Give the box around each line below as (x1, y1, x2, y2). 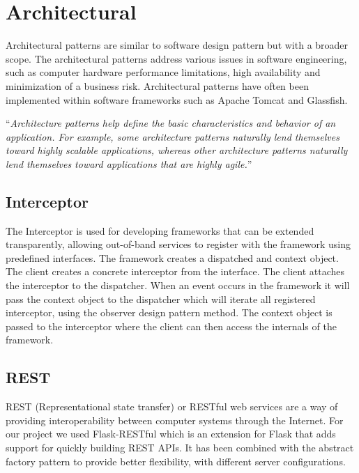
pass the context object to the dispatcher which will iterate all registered (6, 291, 316, 306)
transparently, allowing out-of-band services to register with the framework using (6, 237, 351, 251)
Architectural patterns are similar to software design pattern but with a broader (6, 38, 349, 52)
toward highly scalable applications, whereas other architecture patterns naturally (6, 143, 348, 157)
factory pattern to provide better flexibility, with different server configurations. (6, 453, 346, 468)
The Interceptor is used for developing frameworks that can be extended (6, 223, 314, 238)
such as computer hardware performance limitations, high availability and (6, 65, 321, 79)
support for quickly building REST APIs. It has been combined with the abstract (6, 440, 354, 454)
